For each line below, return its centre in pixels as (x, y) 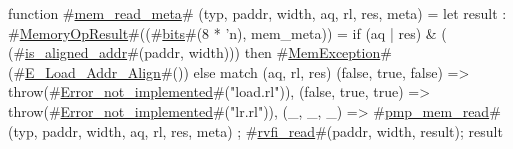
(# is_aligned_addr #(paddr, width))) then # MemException (194, 52)
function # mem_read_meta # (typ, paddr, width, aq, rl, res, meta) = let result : (257, 13)
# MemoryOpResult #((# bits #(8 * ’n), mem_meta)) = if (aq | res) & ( (227, 32)
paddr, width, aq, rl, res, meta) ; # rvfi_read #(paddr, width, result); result (272, 130)
